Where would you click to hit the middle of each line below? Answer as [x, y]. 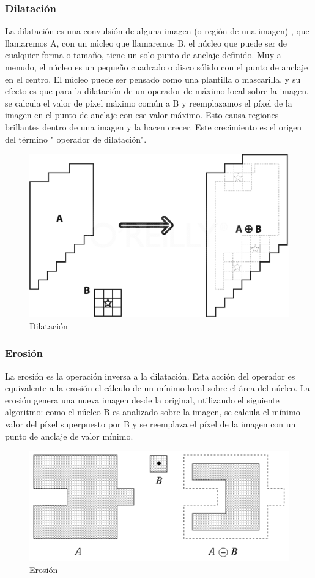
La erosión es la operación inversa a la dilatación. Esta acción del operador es [150, 376]
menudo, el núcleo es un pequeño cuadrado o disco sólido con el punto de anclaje [157, 67]
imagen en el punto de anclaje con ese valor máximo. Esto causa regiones [142, 115]
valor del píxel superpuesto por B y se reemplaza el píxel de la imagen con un [150, 424]
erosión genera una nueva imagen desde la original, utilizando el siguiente [142, 400]
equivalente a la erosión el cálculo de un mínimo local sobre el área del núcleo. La [157, 388]
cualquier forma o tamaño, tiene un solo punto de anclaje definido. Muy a [143, 55]
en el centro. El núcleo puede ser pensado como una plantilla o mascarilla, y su [153, 79]
